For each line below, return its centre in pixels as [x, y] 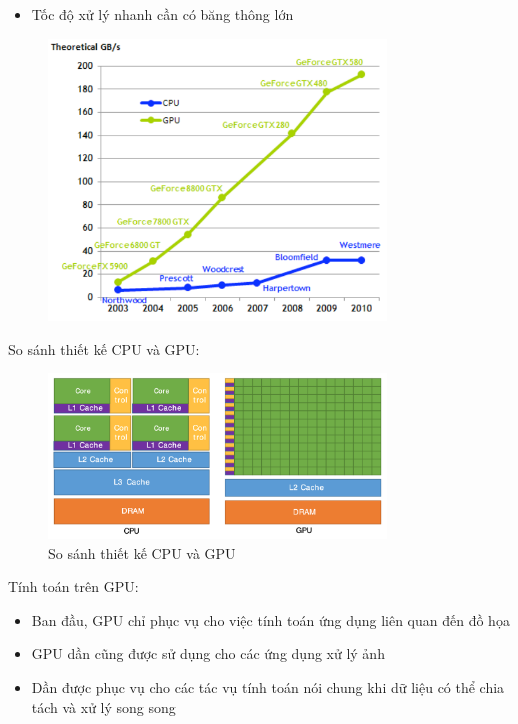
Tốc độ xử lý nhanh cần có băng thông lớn [162, 14]
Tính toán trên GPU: [73, 586]
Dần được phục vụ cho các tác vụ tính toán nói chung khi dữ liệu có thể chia [268, 686]
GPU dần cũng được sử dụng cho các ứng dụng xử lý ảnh [208, 653]
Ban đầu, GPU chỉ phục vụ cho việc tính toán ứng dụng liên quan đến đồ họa [270, 619]
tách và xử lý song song [103, 706]
